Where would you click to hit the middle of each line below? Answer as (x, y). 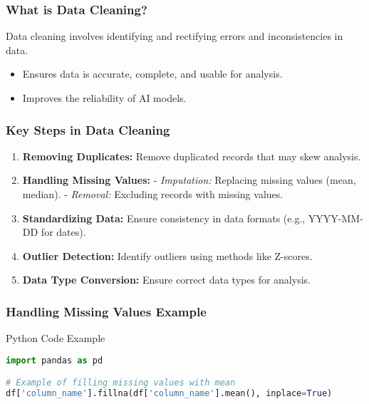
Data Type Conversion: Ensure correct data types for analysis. (166, 280)
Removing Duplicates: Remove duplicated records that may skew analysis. (192, 156)
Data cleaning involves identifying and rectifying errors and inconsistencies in (175, 36)
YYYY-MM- (336, 218)
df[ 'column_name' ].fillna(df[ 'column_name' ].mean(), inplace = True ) (169, 394)
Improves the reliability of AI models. (104, 98)
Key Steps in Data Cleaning (88, 129)
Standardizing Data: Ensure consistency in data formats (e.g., (164, 218)
